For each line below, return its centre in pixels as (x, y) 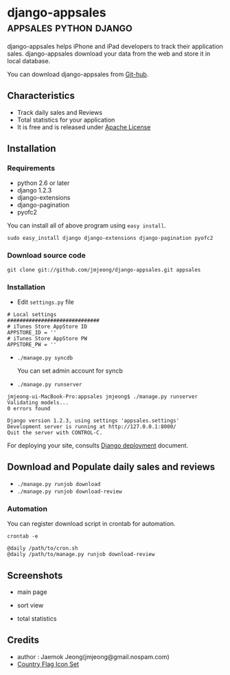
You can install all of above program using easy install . (87, 225)
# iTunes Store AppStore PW (47, 339)
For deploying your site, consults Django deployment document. (98, 445)
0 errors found (29, 409)
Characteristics (41, 96)
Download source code (46, 256)
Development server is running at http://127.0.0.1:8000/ (92, 427)
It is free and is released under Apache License (84, 127)
